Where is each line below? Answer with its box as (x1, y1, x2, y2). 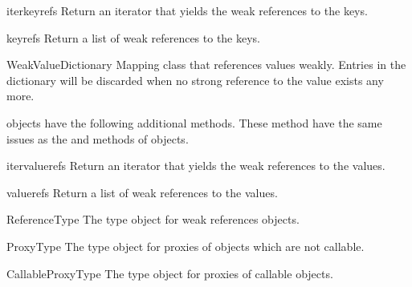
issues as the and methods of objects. (6, 130, 189, 147)
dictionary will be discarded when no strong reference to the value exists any (6, 71, 384, 88)
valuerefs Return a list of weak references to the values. (6, 184, 278, 200)
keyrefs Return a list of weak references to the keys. (6, 29, 261, 46)
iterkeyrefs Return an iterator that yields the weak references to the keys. (6, 2, 368, 18)
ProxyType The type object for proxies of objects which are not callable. (6, 237, 365, 254)
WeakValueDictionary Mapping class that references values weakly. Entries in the (6, 56, 406, 73)
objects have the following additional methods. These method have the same (6, 114, 382, 131)
